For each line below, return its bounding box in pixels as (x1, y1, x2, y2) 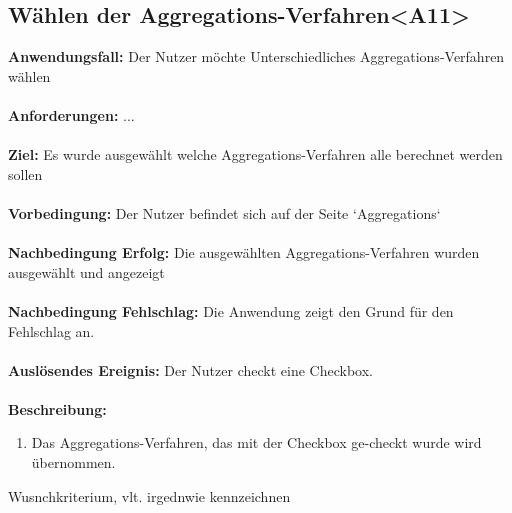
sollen (8, 163, 43, 184)
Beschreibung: (8, 398, 107, 419)
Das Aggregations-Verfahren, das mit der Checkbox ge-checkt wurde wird (31, 432, 482, 453)
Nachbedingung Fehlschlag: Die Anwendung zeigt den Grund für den (8, 300, 454, 321)
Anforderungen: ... (8, 104, 135, 125)
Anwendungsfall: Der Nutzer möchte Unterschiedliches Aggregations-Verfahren (8, 46, 505, 67)
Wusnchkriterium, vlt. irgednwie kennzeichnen (8, 485, 291, 506)
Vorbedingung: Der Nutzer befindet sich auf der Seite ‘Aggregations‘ (8, 202, 441, 223)
